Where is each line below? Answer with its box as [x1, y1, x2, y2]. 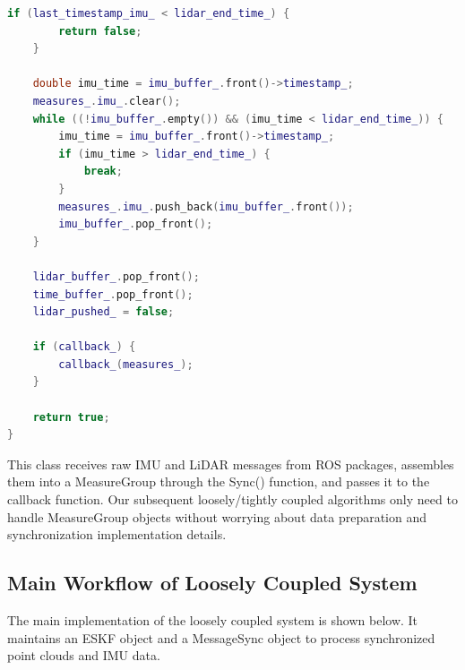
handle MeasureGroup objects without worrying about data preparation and [7, 507, 427, 526]
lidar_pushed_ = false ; [32, 305, 175, 319]
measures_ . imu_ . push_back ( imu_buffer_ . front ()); [58, 200, 354, 213]
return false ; [58, 24, 142, 38]
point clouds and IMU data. [7, 646, 160, 665]
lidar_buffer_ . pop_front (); [32, 270, 200, 283]
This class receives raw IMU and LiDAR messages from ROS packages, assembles [7, 454, 454, 473]
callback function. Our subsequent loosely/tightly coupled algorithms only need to [7, 490, 458, 509]
